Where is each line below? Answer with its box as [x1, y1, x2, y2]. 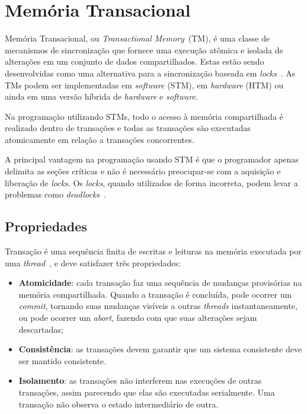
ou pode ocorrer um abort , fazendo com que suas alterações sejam [18, 311, 257, 324]
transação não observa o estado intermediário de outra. [18, 397, 219, 410]
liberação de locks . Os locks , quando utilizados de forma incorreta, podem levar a [5, 176, 298, 189]
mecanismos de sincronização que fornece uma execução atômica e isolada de [5, 43, 283, 56]
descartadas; [18, 323, 63, 335]
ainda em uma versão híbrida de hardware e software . [5, 90, 198, 103]
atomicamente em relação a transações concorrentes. [5, 133, 194, 145]
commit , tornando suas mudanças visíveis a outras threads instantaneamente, [18, 300, 298, 312]
